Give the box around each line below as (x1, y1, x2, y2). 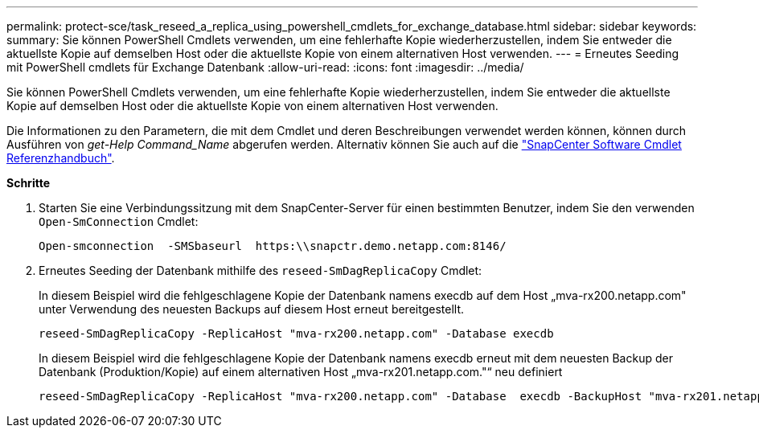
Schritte (6, 176, 50, 190)
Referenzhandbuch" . (6, 151, 115, 165)
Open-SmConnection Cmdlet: (39, 215, 199, 228)
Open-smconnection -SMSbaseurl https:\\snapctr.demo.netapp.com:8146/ (39, 240, 507, 252)
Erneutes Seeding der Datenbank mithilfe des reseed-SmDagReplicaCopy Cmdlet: (39, 264, 482, 277)
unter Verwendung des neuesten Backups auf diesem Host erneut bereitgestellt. (39, 302, 464, 316)
